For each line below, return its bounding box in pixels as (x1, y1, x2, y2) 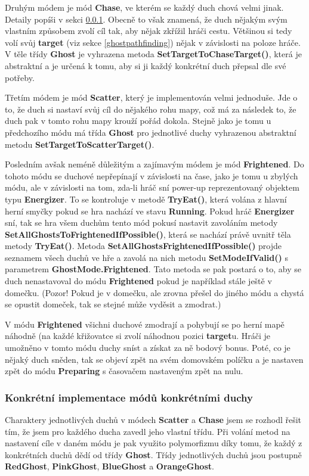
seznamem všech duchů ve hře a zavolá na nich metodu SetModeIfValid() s (5, 251, 288, 263)
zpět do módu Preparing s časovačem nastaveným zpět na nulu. (5, 365, 243, 377)
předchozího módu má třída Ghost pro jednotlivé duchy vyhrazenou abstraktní (5, 126, 296, 138)
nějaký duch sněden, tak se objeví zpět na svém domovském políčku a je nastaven (5, 353, 304, 365)
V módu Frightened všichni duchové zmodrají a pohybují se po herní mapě (5, 318, 285, 330)
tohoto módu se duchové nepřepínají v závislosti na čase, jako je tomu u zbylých (5, 169, 298, 182)
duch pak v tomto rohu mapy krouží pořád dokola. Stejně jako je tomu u (5, 114, 271, 127)
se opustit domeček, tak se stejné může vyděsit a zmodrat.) (5, 298, 221, 310)
